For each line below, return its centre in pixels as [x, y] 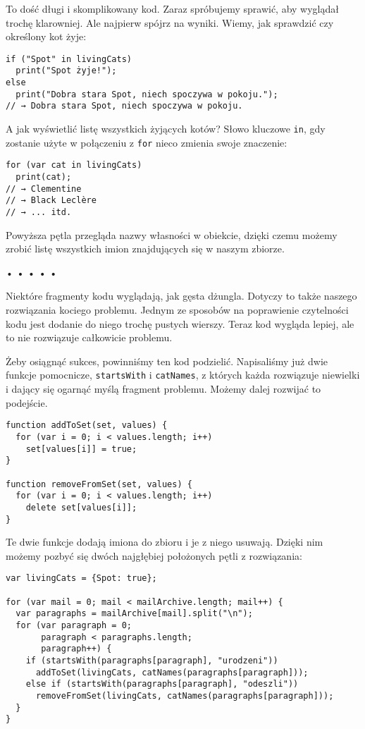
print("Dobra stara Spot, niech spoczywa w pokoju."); [147, 94]
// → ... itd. [39, 212]
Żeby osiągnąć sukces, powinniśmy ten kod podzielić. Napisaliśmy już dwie [167, 361]
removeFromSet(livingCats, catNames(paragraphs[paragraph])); [185, 696]
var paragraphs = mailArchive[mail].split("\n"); [134, 614]
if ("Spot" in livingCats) [69, 59]
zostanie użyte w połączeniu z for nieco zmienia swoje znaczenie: [147, 142]
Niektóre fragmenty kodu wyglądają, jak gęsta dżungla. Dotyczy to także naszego [181, 296]
